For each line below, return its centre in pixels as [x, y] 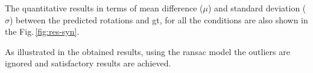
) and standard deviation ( [257, 8]
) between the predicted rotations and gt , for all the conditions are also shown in [159, 19]
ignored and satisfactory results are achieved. [88, 63]
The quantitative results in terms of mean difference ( [104, 8]
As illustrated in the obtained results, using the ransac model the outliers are [147, 51]
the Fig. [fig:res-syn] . [42, 31]
